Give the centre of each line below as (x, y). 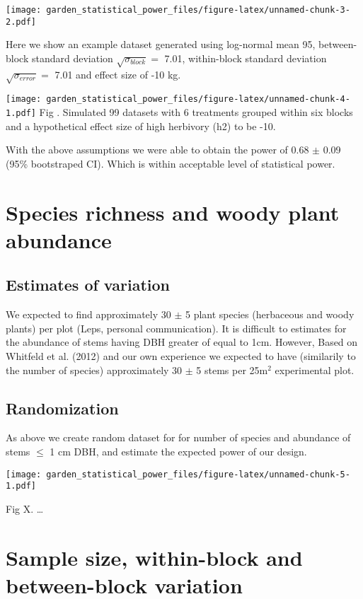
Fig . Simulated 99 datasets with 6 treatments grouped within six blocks (196, 112)
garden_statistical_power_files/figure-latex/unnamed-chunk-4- (198, 99)
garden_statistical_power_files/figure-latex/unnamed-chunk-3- (198, 10)
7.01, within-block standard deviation (246, 58)
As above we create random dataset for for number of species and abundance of (178, 437)
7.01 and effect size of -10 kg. (118, 74)
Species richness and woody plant (173, 212)
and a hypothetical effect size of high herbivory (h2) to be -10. (141, 126)
